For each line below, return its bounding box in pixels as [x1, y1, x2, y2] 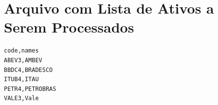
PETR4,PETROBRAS [4, 85, 56, 92]
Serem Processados [4, 17, 134, 37]
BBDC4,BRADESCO [4, 66, 53, 73]
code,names [4, 47, 39, 54]
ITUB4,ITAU [4, 76, 39, 83]
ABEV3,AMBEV [4, 56, 42, 64]
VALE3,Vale [4, 95, 39, 102]
